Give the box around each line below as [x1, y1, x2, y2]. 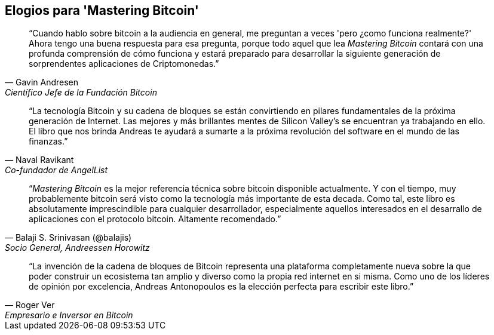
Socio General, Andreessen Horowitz [5, 242, 150, 253]
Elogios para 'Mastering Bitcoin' [5, 3, 199, 18]
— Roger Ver [5, 300, 55, 311]
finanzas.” [29, 136, 68, 147]
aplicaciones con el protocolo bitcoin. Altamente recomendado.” [29, 214, 281, 225]
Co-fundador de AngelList [5, 165, 108, 176]
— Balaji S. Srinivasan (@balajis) [5, 232, 132, 243]
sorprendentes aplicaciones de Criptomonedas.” [29, 59, 219, 69]
